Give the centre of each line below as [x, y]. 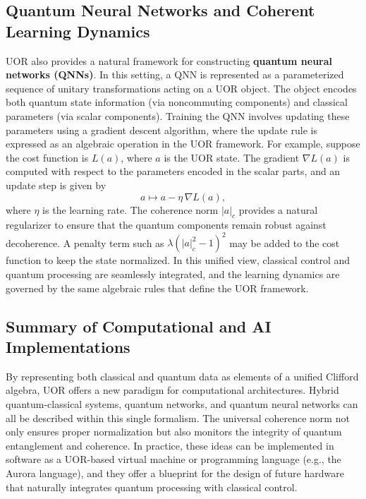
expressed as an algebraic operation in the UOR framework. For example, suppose [183, 144]
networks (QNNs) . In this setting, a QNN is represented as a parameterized [175, 74]
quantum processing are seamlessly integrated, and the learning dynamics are [173, 274]
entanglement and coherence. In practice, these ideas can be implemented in [170, 445]
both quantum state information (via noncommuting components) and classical [177, 102]
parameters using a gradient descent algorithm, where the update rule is [161, 130]
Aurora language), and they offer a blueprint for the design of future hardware [175, 473]
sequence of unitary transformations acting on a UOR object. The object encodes [181, 88]
